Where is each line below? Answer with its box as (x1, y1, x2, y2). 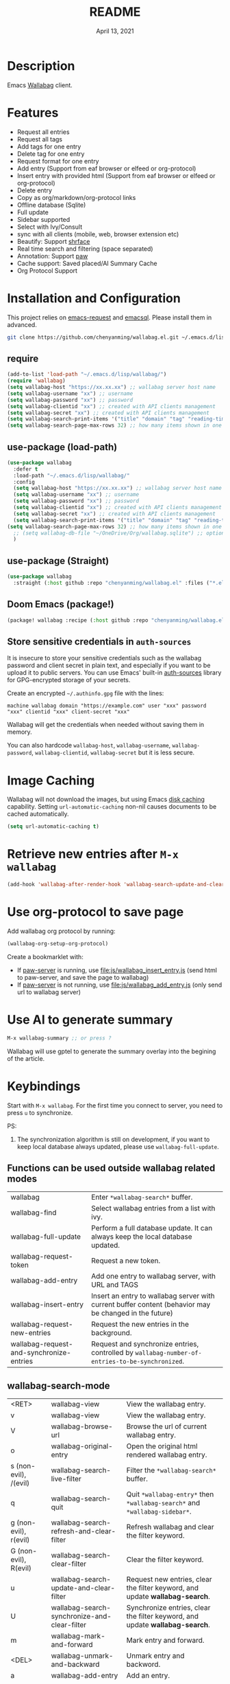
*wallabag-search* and (126, 1498, 201, 1508)
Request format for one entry (16, 157, 99, 165)
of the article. (7, 1054, 45, 1062)
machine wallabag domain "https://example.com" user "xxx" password (7, 702, 207, 710)
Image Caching (7, 772, 95, 788)
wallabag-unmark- (51, 1651, 114, 1661)
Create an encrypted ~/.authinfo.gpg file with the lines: (7, 689, 164, 697)
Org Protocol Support (16, 266, 77, 275)
